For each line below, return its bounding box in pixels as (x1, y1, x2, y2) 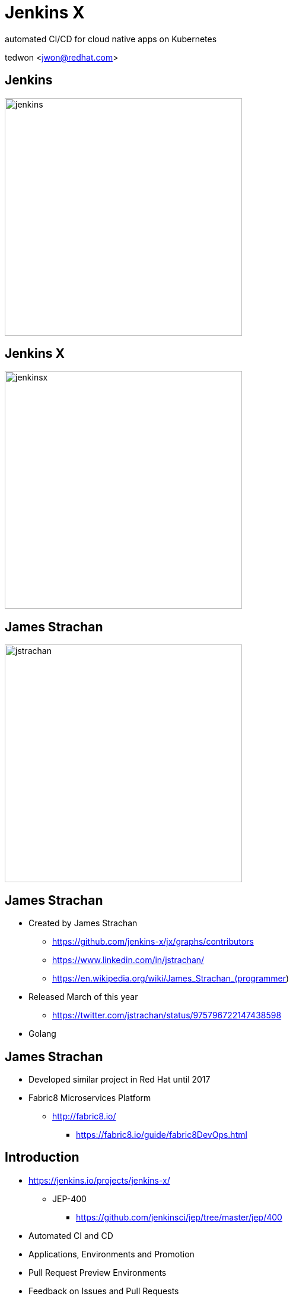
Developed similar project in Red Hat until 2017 (28, 1074, 211, 1084)
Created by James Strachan (28, 918, 138, 929)
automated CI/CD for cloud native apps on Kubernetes (5, 33, 217, 44)
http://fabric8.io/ (52, 1111, 116, 1121)
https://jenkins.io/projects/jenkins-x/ (28, 1175, 170, 1185)
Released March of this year (28, 992, 138, 1002)
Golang (28, 1028, 56, 1039)
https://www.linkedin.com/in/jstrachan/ (52, 955, 205, 965)
